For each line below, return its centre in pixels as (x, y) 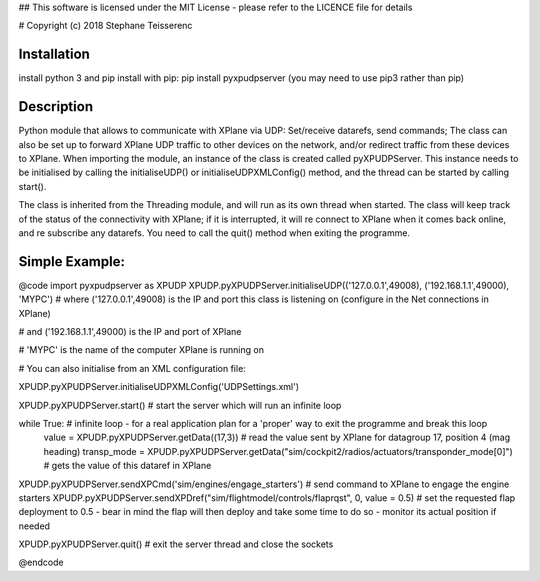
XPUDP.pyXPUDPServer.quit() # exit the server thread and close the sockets (176, 544)
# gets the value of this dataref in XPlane (127, 466)
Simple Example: (71, 261)
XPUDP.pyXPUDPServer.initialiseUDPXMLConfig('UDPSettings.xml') (159, 387)
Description (56, 106)
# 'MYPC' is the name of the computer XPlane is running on (141, 350)
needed (34, 526)
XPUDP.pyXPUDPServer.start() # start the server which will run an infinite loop (180, 405)
